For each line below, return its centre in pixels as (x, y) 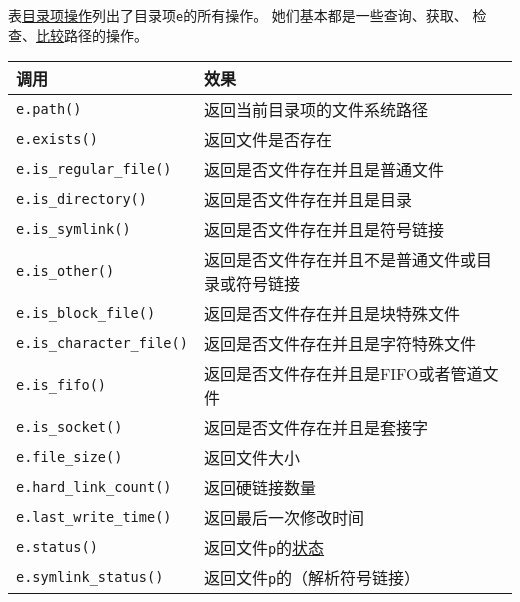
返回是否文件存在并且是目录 (307, 200)
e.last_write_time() (94, 517)
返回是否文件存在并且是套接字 (315, 428)
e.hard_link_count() (94, 487)
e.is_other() (65, 271)
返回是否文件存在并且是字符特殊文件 (339, 344)
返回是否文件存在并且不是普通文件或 (339, 260)
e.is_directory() (81, 199)
